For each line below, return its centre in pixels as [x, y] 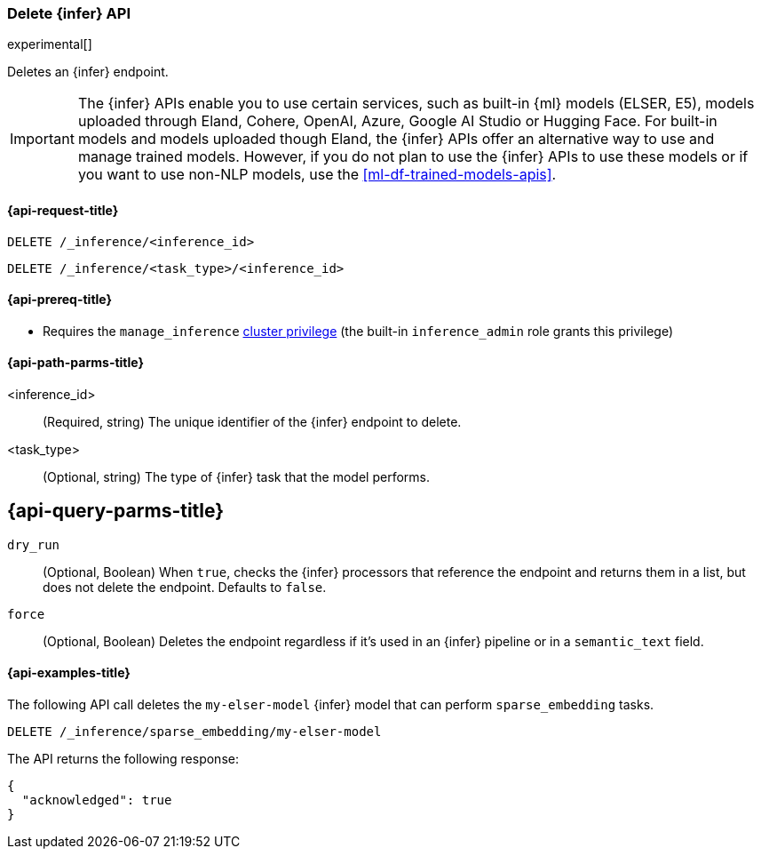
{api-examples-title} [69, 673]
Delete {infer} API [69, 13]
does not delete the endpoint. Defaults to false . [185, 587]
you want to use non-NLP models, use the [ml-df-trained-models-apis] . [317, 175]
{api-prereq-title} [60, 300]
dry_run [34, 544]
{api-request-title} [63, 210]
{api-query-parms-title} [116, 511]
